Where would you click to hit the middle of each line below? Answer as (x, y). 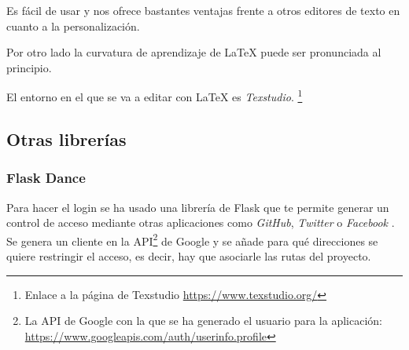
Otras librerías (66, 139)
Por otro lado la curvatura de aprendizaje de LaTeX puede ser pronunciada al (194, 52)
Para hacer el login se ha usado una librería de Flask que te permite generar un (198, 207)
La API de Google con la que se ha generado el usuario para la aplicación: (203, 321)
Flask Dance (46, 178)
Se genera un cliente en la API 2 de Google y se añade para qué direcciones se (192, 239)
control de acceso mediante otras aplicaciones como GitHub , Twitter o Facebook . (201, 222)
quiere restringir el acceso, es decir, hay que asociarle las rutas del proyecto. (189, 256)
